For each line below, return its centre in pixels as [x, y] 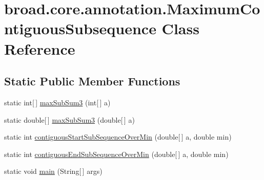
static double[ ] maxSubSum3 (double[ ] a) [69, 119]
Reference [40, 48]
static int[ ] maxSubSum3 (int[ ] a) [57, 102]
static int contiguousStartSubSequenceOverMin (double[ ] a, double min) [118, 137]
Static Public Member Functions [92, 81]
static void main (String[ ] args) [53, 171]
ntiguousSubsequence [80, 28]
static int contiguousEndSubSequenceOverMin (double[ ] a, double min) [116, 154]
